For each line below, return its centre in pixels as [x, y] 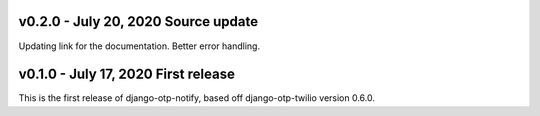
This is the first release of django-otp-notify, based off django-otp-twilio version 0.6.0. [196, 98]
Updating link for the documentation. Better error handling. [139, 46]
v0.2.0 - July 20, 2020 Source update [138, 21]
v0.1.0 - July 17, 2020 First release [126, 74]
